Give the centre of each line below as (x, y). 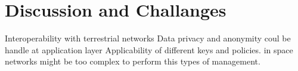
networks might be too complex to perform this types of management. (133, 61)
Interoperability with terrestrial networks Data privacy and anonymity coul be (148, 38)
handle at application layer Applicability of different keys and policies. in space (149, 49)
